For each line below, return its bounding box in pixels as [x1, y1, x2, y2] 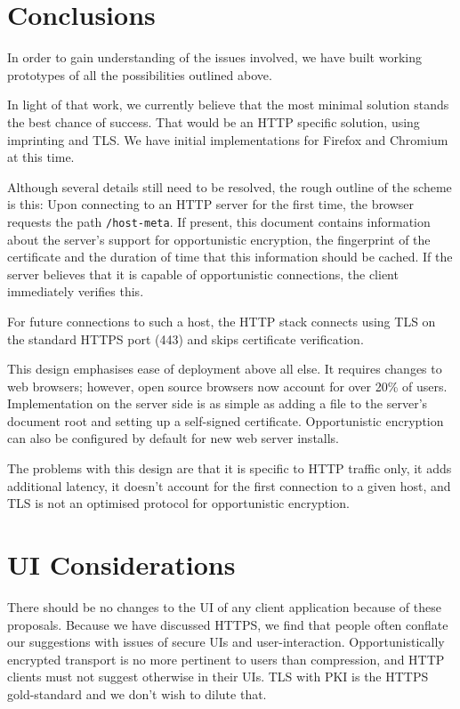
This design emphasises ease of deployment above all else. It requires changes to [7, 359, 442, 378]
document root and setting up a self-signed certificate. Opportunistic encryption [7, 411, 444, 430]
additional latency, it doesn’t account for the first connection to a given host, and [7, 476, 451, 495]
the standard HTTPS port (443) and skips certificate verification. [7, 329, 364, 348]
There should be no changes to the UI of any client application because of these [7, 597, 441, 616]
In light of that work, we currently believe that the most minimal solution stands [7, 95, 449, 114]
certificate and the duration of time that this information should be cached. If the [7, 247, 453, 266]
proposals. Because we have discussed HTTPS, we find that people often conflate [7, 615, 448, 633]
